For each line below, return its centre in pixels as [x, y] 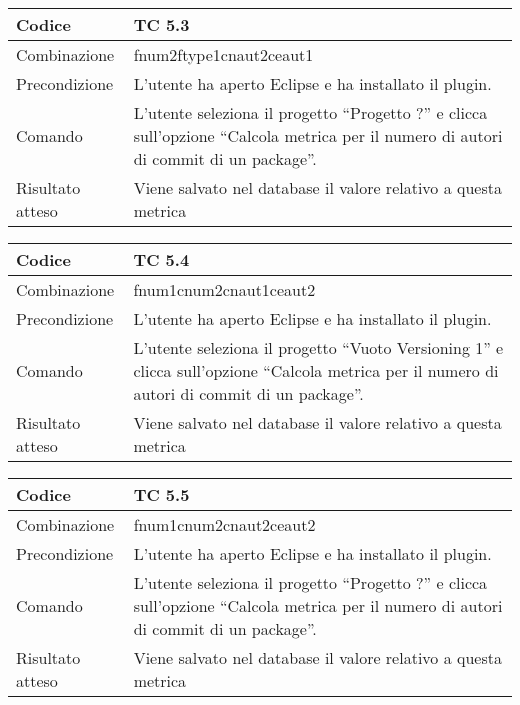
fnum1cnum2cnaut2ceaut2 [224, 524]
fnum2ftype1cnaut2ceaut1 [223, 54]
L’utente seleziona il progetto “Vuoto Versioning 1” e [318, 347]
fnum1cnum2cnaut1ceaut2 [224, 289]
